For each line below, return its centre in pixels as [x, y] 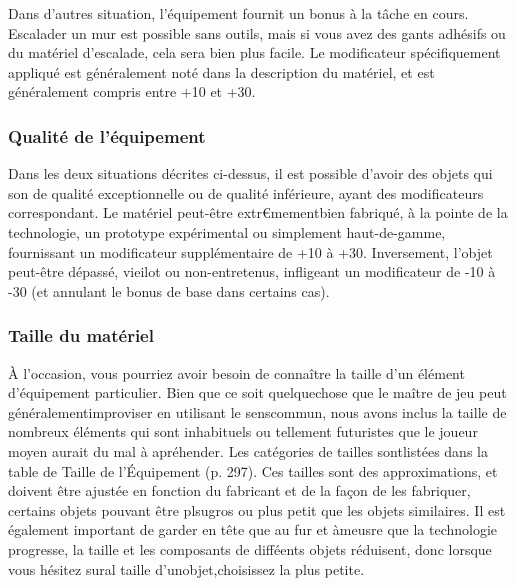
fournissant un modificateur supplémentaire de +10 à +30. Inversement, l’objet [250, 251]
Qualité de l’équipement [107, 135]
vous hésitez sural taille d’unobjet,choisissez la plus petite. [186, 568]
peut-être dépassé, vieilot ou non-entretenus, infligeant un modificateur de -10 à [252, 271]
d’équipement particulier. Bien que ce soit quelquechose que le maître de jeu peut [257, 392]
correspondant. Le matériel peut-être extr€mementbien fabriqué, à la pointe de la [258, 212]
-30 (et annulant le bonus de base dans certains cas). [169, 290]
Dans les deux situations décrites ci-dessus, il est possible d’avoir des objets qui [250, 173]
